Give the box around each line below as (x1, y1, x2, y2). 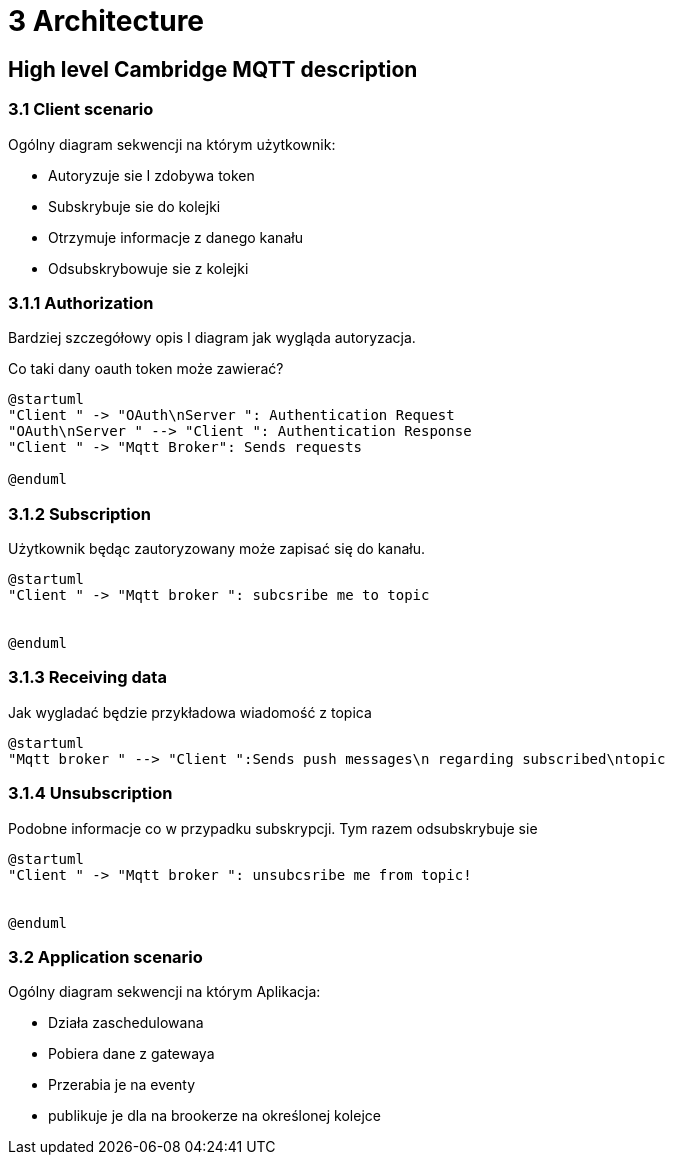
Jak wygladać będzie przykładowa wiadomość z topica (8, 703, 372, 721)
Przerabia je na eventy (48, 1076, 195, 1094)
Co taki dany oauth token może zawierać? (8, 360, 284, 378)
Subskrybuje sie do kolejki (48, 197, 221, 215)
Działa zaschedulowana (48, 1014, 204, 1032)
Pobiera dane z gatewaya (48, 1045, 215, 1063)
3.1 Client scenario (8, 99, 154, 120)
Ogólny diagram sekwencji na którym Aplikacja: (8, 983, 321, 1001)
